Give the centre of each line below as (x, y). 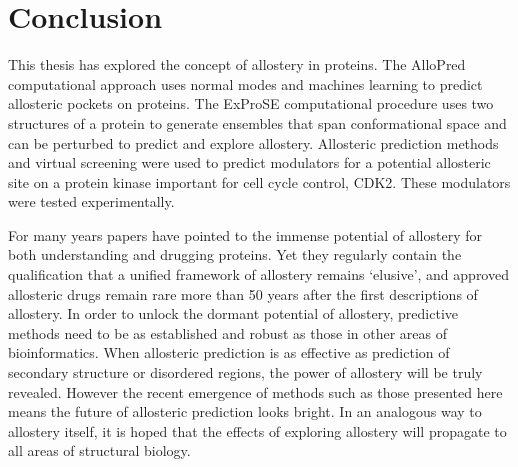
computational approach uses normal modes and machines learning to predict (245, 83)
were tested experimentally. (91, 201)
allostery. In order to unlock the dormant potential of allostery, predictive (233, 313)
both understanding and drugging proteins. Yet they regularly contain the (235, 254)
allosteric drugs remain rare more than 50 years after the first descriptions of (243, 293)
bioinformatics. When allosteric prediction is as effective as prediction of (229, 352)
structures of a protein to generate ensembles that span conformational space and (257, 122)
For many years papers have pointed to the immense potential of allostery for (245, 234)
